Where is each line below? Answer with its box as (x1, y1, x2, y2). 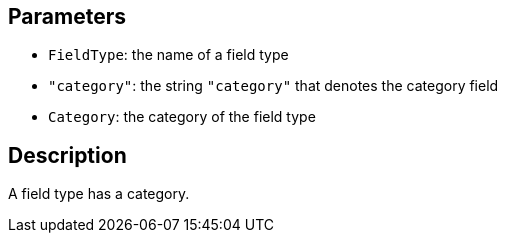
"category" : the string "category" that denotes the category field (48, 77, 499, 95)
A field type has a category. (8, 185, 190, 203)
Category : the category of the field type (48, 108, 316, 126)
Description (8, 142, 127, 168)
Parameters (8, 4, 126, 29)
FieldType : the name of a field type (48, 46, 289, 64)
